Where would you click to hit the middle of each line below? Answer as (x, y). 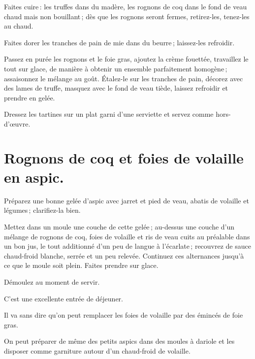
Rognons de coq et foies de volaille (124, 157)
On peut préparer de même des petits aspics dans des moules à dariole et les (119, 341)
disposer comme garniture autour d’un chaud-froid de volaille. (97, 350)
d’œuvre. (17, 123)
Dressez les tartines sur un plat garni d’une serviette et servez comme (109, 114)
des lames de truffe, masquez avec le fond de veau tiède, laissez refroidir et (116, 88)
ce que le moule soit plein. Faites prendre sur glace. (81, 265)
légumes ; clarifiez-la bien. (42, 210)
